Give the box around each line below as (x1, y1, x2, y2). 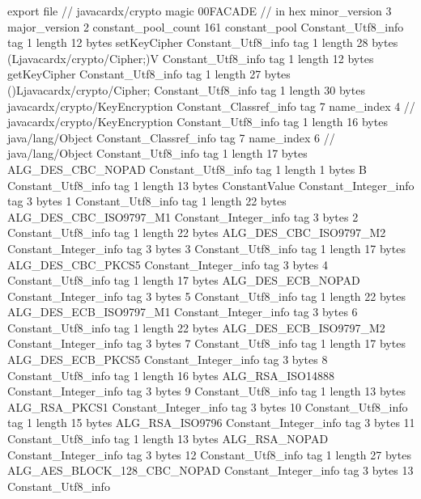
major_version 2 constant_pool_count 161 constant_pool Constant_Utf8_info (7, 18, 404, 35)
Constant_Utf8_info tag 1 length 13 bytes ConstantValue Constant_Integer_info (7, 176, 415, 193)
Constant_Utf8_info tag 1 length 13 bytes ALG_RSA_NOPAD (7, 430, 329, 447)
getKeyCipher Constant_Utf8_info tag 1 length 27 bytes (7, 66, 291, 82)
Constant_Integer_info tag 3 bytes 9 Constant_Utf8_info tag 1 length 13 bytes (7, 383, 406, 400)
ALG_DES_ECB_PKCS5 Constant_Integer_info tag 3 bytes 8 (7, 351, 328, 368)
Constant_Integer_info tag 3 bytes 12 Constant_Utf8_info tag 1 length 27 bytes (7, 446, 411, 463)
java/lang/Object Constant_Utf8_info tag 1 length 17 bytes (7, 145, 308, 162)
